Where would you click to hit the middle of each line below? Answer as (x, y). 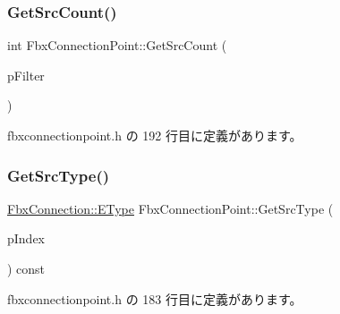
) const (26, 268)
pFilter (26, 75)
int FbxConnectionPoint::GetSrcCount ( (117, 45)
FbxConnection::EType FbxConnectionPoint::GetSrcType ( (170, 208)
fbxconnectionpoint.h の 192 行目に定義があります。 (155, 135)
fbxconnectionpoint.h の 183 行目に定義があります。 (155, 298)
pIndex (26, 238)
